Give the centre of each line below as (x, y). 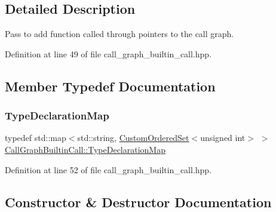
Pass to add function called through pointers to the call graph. (119, 34)
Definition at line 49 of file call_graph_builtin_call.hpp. (108, 53)
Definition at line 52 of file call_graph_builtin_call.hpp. (108, 169)
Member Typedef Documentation (110, 86)
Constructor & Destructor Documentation (138, 202)
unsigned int (223, 138)
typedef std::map (36, 138)
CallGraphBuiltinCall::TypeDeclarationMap (85, 149)
